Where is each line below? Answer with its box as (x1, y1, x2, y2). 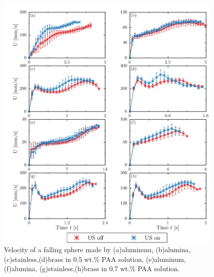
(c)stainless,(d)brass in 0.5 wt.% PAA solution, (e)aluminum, (4, 254, 186, 264)
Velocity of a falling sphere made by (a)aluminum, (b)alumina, (4, 244, 191, 255)
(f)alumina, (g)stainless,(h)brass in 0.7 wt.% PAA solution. (4, 263, 180, 274)
